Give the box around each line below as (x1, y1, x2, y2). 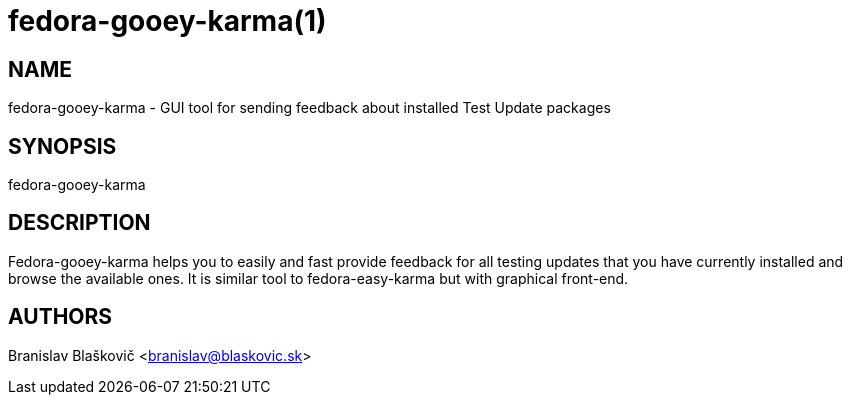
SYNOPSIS (8, 133, 117, 159)
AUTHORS (8, 304, 113, 330)
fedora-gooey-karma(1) (8, 4, 327, 38)
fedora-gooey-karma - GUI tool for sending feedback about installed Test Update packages (8, 99, 611, 117)
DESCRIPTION (8, 210, 151, 236)
